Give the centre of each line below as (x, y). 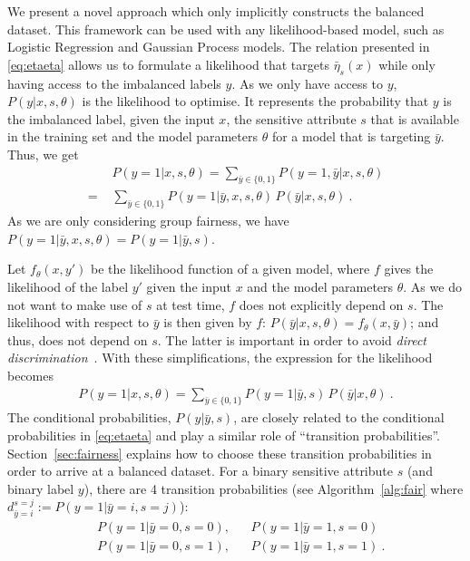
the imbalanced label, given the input (111, 118)
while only (407, 64)
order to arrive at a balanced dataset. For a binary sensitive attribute (200, 471)
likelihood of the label (68, 286)
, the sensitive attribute (291, 118)
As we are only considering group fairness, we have (148, 221)
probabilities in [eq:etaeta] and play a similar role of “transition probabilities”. (224, 435)
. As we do (432, 286)
